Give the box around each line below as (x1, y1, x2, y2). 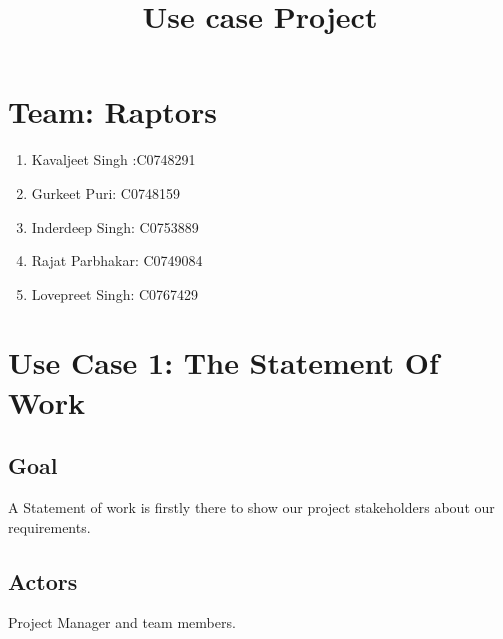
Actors (8, 565, 78, 596)
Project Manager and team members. (8, 612, 236, 633)
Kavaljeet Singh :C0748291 (31, 149, 196, 170)
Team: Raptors (8, 91, 217, 132)
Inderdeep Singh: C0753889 (31, 216, 199, 237)
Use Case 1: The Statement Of (8, 342, 439, 383)
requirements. (8, 516, 91, 537)
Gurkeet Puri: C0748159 (31, 182, 180, 203)
